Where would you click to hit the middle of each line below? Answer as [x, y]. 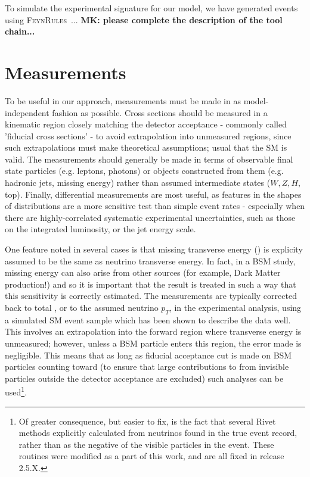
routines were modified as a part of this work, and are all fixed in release [151, 456]
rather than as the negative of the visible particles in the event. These [146, 444]
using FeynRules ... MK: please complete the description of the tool [144, 19]
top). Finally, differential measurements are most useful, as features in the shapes [153, 194]
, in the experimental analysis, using [235, 307]
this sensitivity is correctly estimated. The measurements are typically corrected [151, 296]
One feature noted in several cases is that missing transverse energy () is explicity [154, 249]
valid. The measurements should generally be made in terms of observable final [149, 159]
